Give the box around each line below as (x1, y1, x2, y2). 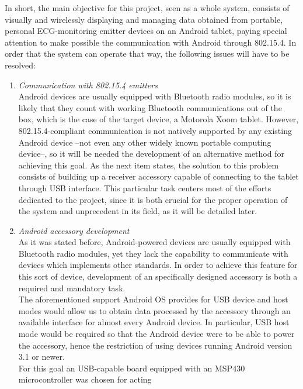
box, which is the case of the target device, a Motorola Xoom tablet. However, (18, 113, 299, 125)
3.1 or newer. (18, 350, 65, 363)
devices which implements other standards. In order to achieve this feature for (18, 259, 298, 271)
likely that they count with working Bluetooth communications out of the (18, 101, 282, 113)
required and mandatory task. (18, 281, 126, 294)
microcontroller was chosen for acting (18, 373, 152, 385)
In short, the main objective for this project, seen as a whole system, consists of (5, 2, 290, 13)
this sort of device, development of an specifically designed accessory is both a (18, 270, 298, 283)
